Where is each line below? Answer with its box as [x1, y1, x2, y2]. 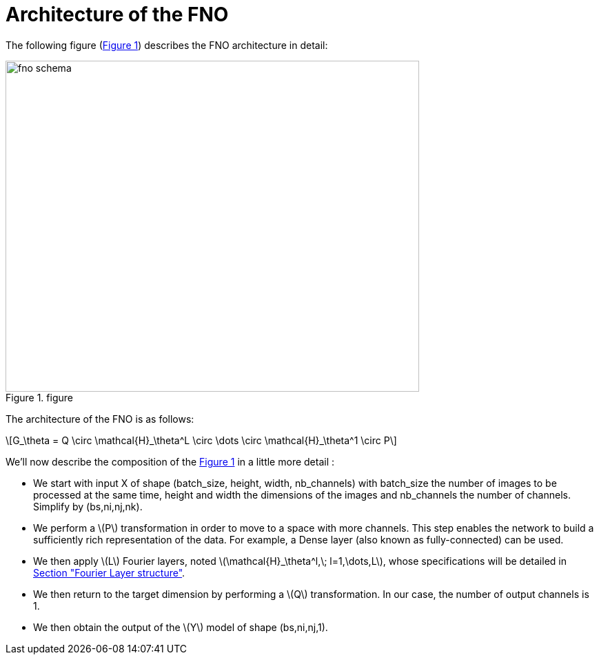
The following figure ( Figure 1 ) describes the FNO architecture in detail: [6, 39, 328, 51]
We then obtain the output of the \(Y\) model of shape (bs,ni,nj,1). [33, 621, 328, 633]
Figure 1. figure [6, 391, 73, 403]
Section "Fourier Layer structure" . [33, 566, 185, 579]
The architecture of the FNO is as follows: [6, 412, 194, 425]
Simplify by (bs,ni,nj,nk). [33, 500, 143, 512]
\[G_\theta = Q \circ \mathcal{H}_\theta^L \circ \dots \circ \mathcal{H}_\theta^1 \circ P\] [6, 434, 397, 446]
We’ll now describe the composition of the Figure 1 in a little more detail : [6, 455, 335, 468]
